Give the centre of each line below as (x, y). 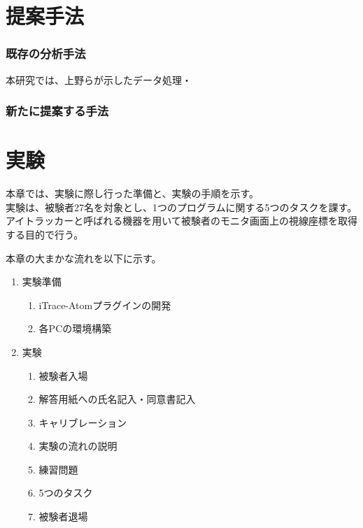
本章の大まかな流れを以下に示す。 (84, 258)
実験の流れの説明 (78, 446)
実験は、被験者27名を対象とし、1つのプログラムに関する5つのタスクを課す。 (181, 207)
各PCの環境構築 (75, 328)
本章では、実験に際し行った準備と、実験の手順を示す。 (133, 193)
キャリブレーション (83, 422)
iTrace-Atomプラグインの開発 (105, 305)
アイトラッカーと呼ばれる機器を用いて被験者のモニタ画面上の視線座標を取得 (181, 221)
